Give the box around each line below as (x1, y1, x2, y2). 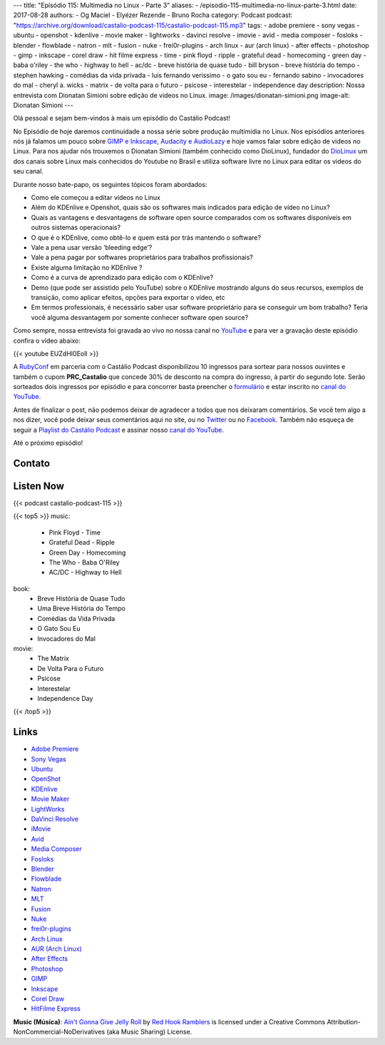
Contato (13, 457, 50, 469)
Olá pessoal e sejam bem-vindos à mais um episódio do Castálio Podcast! (13, 114, 231, 123)
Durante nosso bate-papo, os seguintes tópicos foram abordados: (13, 180, 207, 188)
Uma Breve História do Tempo (37, 604, 126, 613)
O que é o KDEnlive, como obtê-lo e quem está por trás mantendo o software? (31, 233, 262, 242)
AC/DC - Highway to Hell (48, 568, 122, 577)
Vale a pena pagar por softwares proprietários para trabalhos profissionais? (31, 253, 253, 262)
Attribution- (327, 1017, 361, 1026)
